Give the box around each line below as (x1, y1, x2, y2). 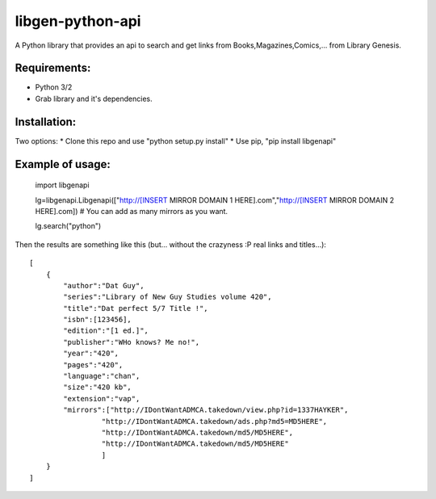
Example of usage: (15, 157, 111, 171)
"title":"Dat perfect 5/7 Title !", (63, 304, 209, 312)
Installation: (15, 115, 77, 128)
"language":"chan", (63, 371, 140, 381)
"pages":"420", (63, 360, 124, 369)
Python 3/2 (35, 82, 73, 92)
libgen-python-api (15, 12, 141, 30)
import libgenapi (35, 180, 90, 190)
